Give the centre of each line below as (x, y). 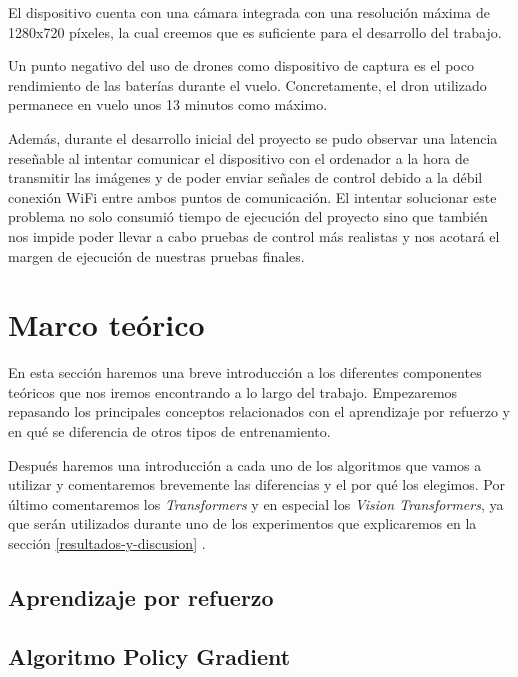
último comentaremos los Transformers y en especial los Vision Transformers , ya (256, 503)
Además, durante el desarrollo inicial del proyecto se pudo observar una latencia (253, 137)
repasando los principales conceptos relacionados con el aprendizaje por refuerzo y (259, 411)
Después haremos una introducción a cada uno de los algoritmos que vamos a (245, 464)
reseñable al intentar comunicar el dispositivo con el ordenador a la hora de (238, 157)
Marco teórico (106, 324)
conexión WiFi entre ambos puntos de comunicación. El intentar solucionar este (252, 196)
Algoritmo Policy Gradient (149, 655)
